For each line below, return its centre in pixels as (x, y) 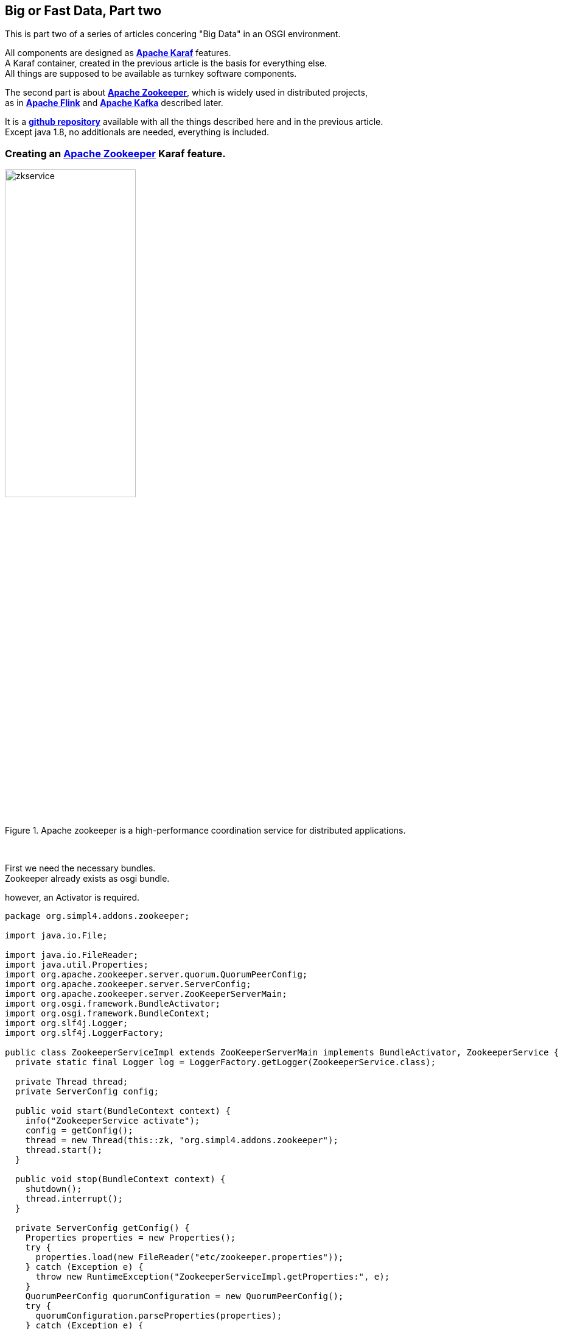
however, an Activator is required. (72, 898)
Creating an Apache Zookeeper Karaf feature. (115, 153)
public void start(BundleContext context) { (123, 1111)
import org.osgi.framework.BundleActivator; (113, 1004)
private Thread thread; (72, 1082)
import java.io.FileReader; (72, 955)
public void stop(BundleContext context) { (120, 1179)
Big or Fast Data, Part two (83, 11)
